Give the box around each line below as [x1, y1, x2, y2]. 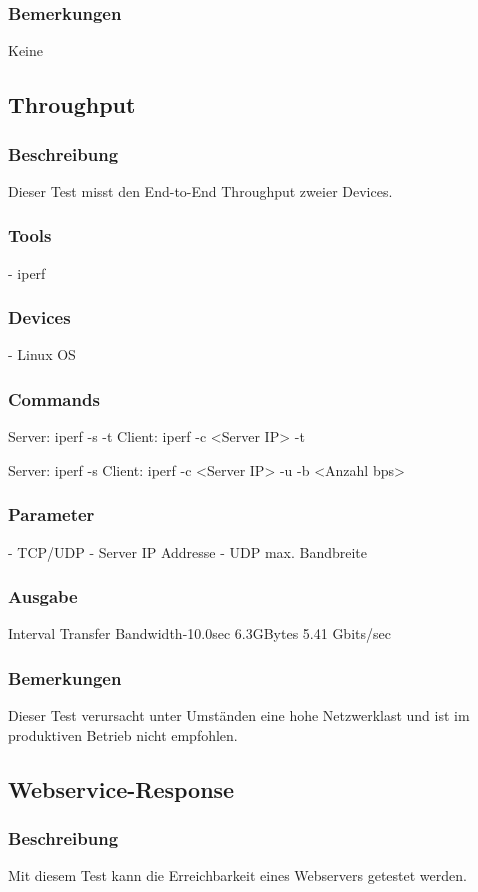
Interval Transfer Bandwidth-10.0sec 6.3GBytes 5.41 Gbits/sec [8, 623, 391, 644]
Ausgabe [8, 584, 78, 609]
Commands [8, 386, 100, 411]
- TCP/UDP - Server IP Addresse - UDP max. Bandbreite [8, 541, 368, 562]
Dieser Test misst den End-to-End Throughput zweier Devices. [8, 180, 393, 201]
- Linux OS [8, 344, 76, 365]
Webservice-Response [8, 773, 235, 804]
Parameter [8, 502, 95, 527]
